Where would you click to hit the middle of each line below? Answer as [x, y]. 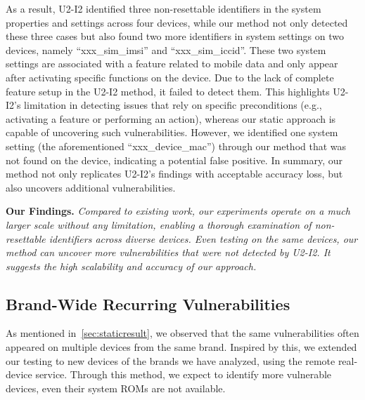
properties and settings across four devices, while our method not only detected [177, 22]
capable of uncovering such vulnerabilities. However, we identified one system [172, 132]
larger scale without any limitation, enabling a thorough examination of [159, 224]
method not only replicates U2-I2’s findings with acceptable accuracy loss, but [174, 174]
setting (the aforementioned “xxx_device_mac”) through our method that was [176, 146]
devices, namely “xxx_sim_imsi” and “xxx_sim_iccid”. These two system [166, 49]
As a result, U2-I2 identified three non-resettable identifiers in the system [164, 8]
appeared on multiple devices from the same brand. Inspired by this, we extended [181, 347]
